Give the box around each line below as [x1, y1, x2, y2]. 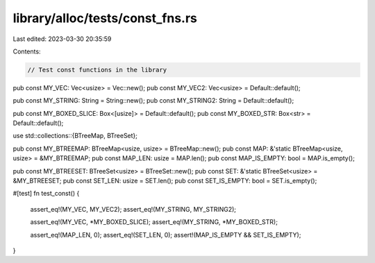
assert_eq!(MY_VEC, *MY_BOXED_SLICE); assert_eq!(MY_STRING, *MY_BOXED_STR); [30, 218, 278, 226]
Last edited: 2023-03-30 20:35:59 [12, 35, 112, 43]
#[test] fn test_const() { [12, 189, 80, 198]
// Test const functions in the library [27, 66, 167, 74]
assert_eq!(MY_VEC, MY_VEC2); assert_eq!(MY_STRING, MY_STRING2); [30, 205, 236, 213]
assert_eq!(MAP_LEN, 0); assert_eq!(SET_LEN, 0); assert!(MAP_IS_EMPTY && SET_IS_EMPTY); [30, 230, 301, 239]
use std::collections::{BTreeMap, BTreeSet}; [12, 132, 138, 140]
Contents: [12, 47, 41, 56]
